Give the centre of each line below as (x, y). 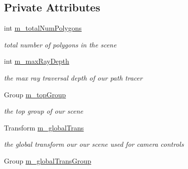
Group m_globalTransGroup (48, 160)
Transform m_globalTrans (44, 127)
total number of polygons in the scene (60, 44)
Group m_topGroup (35, 94)
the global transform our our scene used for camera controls (94, 144)
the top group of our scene (44, 111)
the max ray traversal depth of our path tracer (73, 77)
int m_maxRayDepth (37, 61)
